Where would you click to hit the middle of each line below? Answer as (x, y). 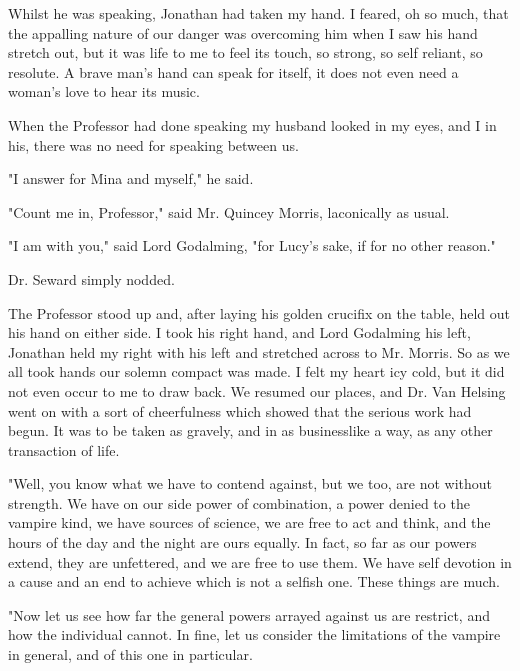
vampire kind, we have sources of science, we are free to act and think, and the (249, 522)
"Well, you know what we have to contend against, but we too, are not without (250, 483)
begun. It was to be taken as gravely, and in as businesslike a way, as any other (250, 430)
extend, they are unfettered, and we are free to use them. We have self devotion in (260, 561)
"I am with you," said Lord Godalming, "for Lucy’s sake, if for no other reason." (252, 245)
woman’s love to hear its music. (104, 91)
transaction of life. (64, 449)
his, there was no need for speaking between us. (153, 144)
